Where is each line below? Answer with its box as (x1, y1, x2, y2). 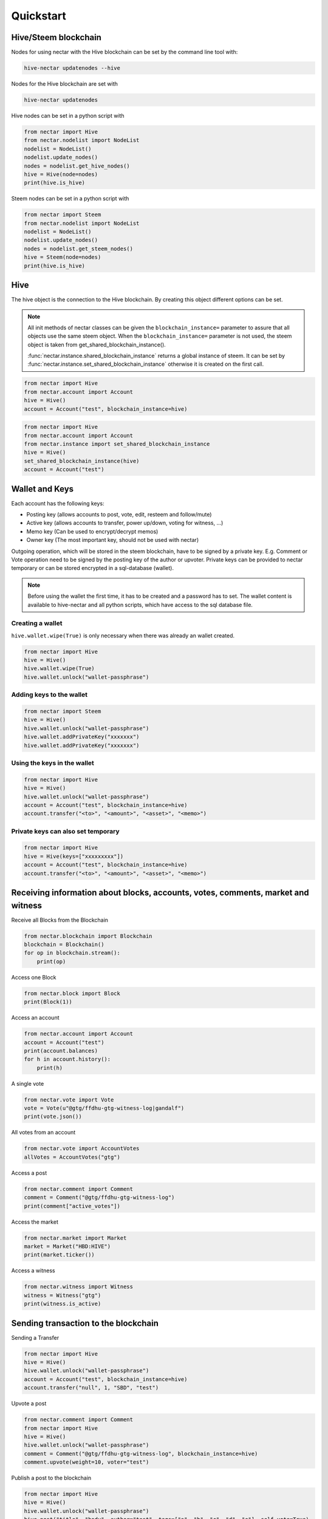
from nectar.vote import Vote (24, 1096, 114, 1103)
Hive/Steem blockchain (11, 32, 101, 43)
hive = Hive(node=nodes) (24, 171, 98, 177)
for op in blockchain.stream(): (24, 950, 121, 956)
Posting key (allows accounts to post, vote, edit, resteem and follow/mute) (26, 511, 212, 518)
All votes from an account (11, 1129, 76, 1136)
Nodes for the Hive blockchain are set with (11, 80, 118, 87)
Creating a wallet (11, 619, 63, 628)
